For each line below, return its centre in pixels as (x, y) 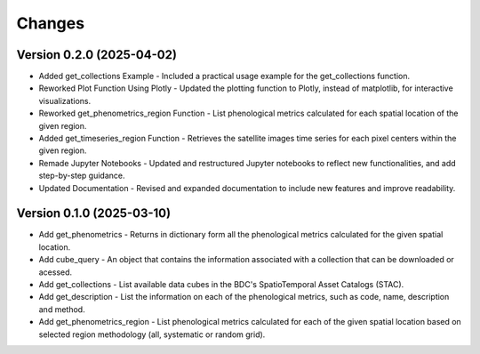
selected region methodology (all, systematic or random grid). (152, 334)
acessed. (56, 272)
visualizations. (65, 101)
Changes (50, 23)
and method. (62, 309)
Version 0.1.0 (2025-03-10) (94, 213)
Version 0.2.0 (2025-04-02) (97, 55)
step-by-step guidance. (82, 176)
